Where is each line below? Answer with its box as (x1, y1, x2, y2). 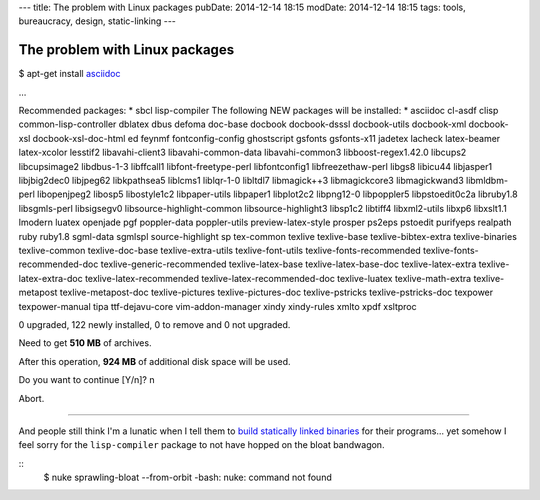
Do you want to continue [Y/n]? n (18, 374, 155, 386)
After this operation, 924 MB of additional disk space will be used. (18, 355, 291, 367)
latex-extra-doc (18, 272, 84, 284)
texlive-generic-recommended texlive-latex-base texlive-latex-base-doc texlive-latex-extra (100, 258, 477, 270)
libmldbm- (465, 175, 509, 187)
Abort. (18, 392, 45, 404)
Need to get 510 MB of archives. (18, 337, 152, 349)
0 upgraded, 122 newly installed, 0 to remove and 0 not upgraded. (18, 318, 291, 330)
